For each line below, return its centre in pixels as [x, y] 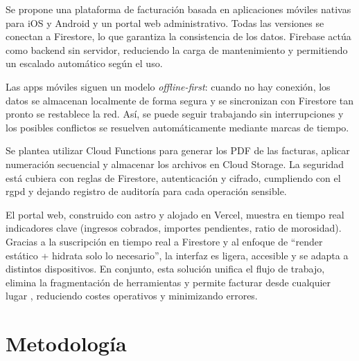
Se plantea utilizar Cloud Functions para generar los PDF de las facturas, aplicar [178, 150]
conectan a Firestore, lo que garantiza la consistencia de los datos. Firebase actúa [178, 36]
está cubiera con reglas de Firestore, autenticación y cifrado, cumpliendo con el [173, 177]
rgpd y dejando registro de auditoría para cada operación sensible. [146, 191]
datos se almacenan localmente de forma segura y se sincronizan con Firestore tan [180, 100]
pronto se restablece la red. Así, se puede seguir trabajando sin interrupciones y [175, 114]
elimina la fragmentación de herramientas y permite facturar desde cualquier [168, 282]
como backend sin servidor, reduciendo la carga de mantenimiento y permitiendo [177, 49]
